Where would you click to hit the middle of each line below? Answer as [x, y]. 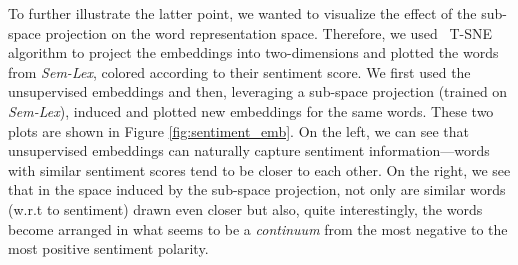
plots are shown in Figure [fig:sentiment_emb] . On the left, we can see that [239, 130]
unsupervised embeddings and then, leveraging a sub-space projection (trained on [258, 91]
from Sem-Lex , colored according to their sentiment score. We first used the [239, 71]
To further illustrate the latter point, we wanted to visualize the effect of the [242, 13]
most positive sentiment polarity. [108, 248]
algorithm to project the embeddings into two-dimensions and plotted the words [253, 52]
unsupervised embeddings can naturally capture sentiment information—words [249, 150]
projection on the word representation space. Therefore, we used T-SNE [269, 32]
